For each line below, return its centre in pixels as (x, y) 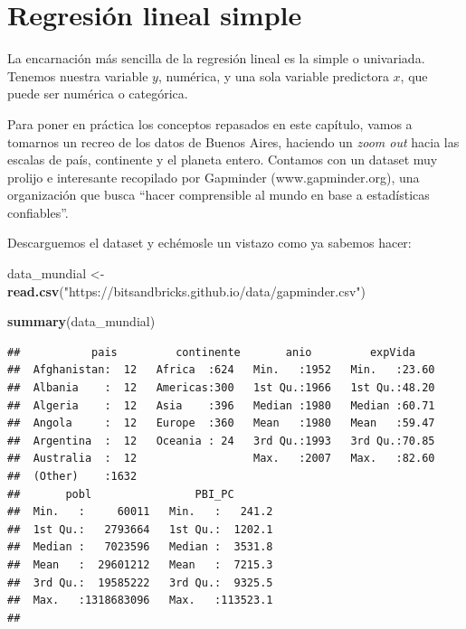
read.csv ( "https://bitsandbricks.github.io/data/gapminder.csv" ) (187, 291)
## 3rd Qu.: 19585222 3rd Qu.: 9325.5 (140, 582)
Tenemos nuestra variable (78, 75)
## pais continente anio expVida (212, 352)
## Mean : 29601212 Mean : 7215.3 (140, 564)
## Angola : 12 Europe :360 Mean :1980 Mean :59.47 (221, 423)
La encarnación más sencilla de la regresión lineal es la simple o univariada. (216, 58)
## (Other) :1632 (72, 476)
